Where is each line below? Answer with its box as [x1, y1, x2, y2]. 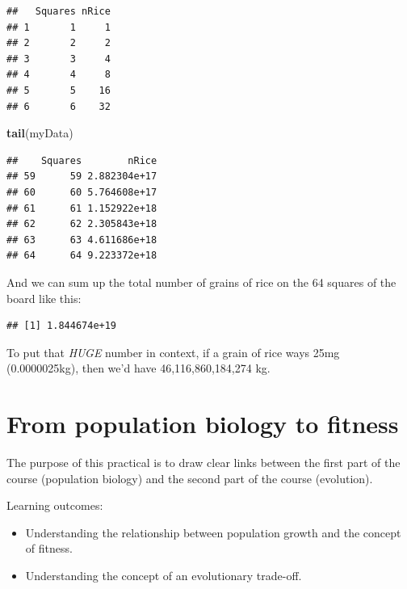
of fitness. [25, 540, 73, 557]
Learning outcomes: [6, 497, 103, 514]
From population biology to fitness [6, 407, 399, 440]
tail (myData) [6, 124, 73, 141]
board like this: [6, 289, 82, 306]
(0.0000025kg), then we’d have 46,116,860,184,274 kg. [6, 360, 271, 377]
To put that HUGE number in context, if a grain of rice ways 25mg [6, 343, 340, 360]
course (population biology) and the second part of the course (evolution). [6, 469, 373, 486]
